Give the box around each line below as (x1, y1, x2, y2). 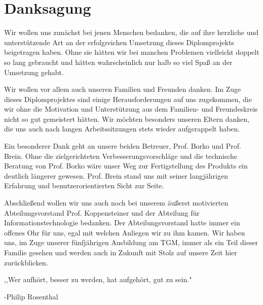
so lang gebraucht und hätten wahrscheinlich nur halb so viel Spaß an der (4, 56, 233, 67)
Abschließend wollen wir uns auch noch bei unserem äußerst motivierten (4, 197, 229, 208)
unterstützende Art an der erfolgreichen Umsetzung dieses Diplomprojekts (4, 37, 234, 47)
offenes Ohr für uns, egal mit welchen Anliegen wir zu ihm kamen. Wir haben (4, 227, 245, 238)
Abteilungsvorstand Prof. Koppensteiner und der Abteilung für (4, 207, 200, 218)
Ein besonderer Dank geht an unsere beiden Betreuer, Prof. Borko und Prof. (4, 141, 241, 151)
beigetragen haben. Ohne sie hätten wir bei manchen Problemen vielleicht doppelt (4, 47, 259, 57)
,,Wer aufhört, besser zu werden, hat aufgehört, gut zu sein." (4, 274, 192, 285)
